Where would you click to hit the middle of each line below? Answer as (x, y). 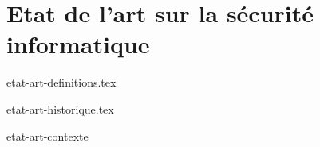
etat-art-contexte (47, 135)
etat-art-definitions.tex (61, 82)
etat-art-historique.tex (60, 108)
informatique (78, 44)
